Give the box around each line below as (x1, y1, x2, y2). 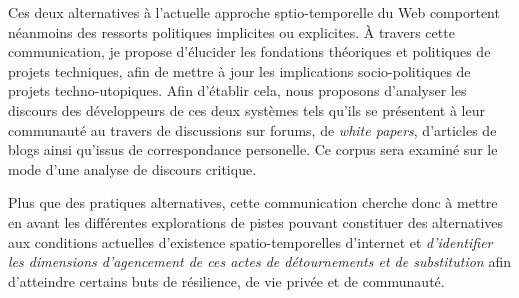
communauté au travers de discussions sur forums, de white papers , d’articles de (8, 119, 497, 140)
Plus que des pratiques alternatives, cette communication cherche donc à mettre (8, 192, 498, 213)
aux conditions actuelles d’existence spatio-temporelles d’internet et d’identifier (8, 231, 493, 252)
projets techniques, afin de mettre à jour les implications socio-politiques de (8, 60, 471, 81)
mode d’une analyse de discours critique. (8, 158, 257, 179)
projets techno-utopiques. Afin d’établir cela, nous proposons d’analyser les (8, 80, 467, 101)
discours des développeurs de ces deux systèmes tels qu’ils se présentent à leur (8, 99, 485, 120)
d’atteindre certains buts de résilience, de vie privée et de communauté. (8, 270, 445, 291)
